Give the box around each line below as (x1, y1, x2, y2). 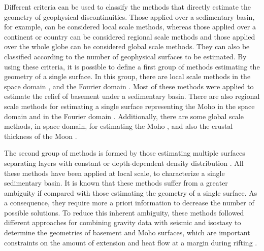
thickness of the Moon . (4, 130, 77, 141)
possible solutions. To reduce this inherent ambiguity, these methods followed (4, 207, 244, 218)
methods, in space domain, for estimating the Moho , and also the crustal (4, 121, 233, 131)
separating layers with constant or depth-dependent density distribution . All (4, 157, 244, 168)
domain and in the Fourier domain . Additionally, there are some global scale (4, 111, 244, 121)
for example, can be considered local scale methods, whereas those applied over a (4, 21, 256, 32)
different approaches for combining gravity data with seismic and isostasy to (4, 217, 241, 228)
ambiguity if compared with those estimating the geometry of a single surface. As (4, 187, 257, 198)
